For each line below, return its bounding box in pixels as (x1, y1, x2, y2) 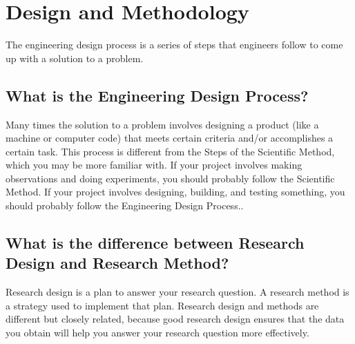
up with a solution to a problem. (6, 50, 144, 65)
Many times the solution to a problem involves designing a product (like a (6, 117, 319, 131)
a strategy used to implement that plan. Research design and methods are (6, 298, 319, 312)
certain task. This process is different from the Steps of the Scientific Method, (6, 144, 335, 158)
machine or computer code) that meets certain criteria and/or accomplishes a (6, 131, 334, 145)
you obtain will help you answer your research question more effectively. (6, 325, 309, 340)
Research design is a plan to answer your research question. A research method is (6, 285, 349, 299)
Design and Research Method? (6, 252, 229, 274)
